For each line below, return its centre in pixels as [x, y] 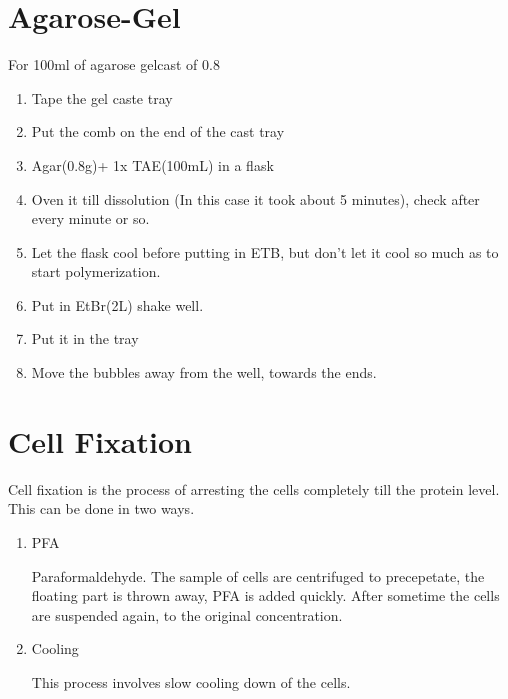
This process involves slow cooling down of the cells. [191, 681]
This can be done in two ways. [101, 508]
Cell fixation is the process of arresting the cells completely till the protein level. [254, 488]
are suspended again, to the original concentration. [187, 614]
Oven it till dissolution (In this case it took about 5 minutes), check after [255, 198]
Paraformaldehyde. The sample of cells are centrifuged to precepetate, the [258, 575]
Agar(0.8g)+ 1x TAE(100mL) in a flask [152, 164]
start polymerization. [96, 271]
